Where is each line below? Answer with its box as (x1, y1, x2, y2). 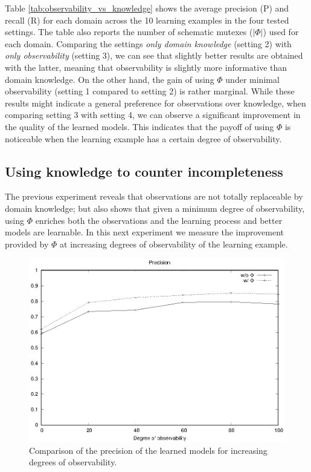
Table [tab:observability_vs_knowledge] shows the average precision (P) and (5, 2, 289, 14)
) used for (263, 25, 299, 38)
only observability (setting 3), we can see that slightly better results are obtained (5, 49, 303, 62)
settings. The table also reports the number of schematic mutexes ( (5, 25, 253, 38)
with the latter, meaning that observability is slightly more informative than (5, 61, 287, 73)
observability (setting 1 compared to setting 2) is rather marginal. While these (5, 85, 295, 97)
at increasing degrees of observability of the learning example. (60, 237, 288, 250)
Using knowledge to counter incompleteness (5, 162, 283, 180)
